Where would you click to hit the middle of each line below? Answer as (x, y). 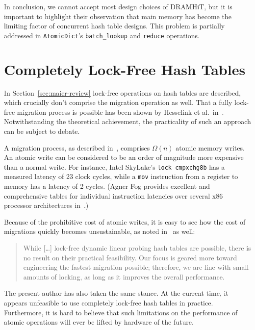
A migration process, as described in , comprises (77, 147)
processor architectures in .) (46, 205)
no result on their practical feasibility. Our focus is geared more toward (130, 257)
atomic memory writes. (210, 147)
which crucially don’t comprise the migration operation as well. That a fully (118, 102)
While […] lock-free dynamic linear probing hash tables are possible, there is (137, 248)
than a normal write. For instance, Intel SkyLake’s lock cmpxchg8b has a (115, 166)
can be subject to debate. (42, 131)
